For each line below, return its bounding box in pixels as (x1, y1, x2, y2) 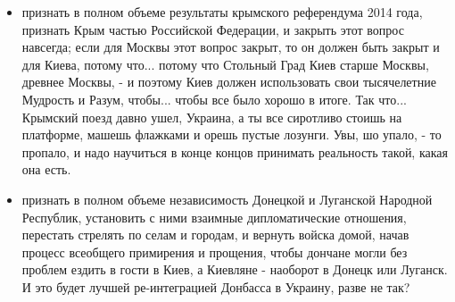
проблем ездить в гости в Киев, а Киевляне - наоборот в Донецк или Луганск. (21, 260, 448, 279)
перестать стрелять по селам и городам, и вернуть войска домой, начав (21, 225, 409, 244)
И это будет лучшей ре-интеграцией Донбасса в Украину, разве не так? (21, 277, 410, 296)
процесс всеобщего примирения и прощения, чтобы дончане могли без (21, 242, 408, 261)
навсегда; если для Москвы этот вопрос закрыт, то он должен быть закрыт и (21, 38, 440, 56)
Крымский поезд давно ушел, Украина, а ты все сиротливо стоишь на (21, 107, 402, 126)
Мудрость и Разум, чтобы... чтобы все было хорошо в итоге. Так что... (21, 89, 407, 108)
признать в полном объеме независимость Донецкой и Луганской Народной (21, 189, 433, 208)
